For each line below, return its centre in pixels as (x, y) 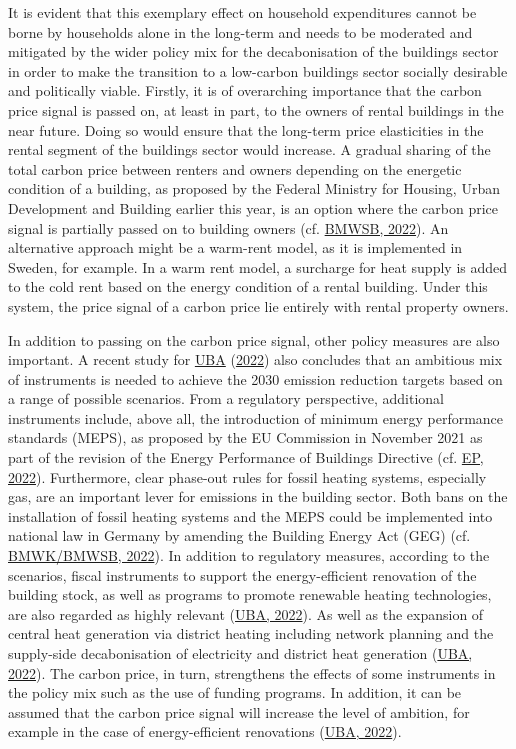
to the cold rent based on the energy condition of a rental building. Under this (248, 286)
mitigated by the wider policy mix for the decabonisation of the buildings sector (253, 51)
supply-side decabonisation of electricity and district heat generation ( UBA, (240, 653)
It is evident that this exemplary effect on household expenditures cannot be (242, 12)
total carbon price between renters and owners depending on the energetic (235, 168)
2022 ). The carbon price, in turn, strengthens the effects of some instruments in (252, 672)
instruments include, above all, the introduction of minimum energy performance (256, 417)
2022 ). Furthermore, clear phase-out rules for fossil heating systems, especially (247, 476)
